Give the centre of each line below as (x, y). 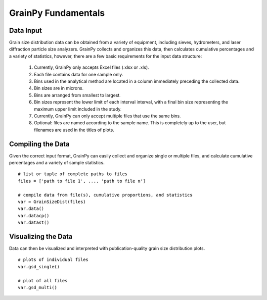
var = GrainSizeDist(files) (52, 202)
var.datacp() (34, 216)
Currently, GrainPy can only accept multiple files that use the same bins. (107, 116)
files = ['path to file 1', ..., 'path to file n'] (82, 181)
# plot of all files (43, 280)
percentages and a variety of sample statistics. (57, 163)
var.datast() (34, 223)
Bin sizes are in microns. (59, 88)
